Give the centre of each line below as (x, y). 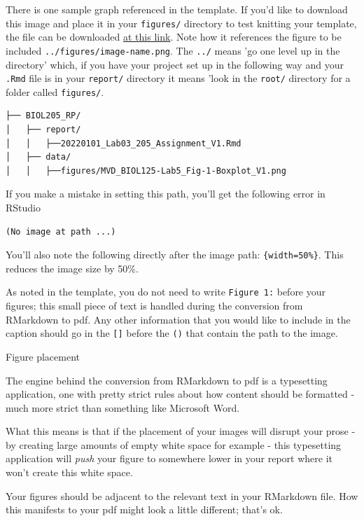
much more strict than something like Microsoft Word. (123, 407)
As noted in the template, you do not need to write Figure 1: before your (166, 292)
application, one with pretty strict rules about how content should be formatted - (180, 394)
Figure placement (43, 356)
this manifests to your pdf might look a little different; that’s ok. (144, 509)
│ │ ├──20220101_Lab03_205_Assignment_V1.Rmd (124, 143)
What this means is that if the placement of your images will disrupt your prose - (181, 431)
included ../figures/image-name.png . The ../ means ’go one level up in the (173, 50)
